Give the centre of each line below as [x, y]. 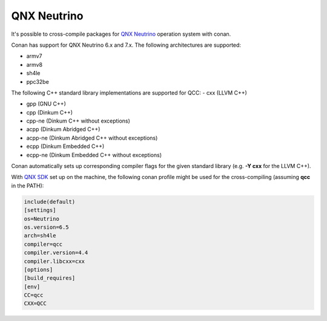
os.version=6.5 [46, 227]
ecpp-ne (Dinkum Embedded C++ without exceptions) [94, 155]
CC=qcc [34, 295]
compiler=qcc [43, 244]
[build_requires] [50, 278]
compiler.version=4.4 [56, 253]
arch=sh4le [40, 236]
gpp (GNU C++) [46, 104]
